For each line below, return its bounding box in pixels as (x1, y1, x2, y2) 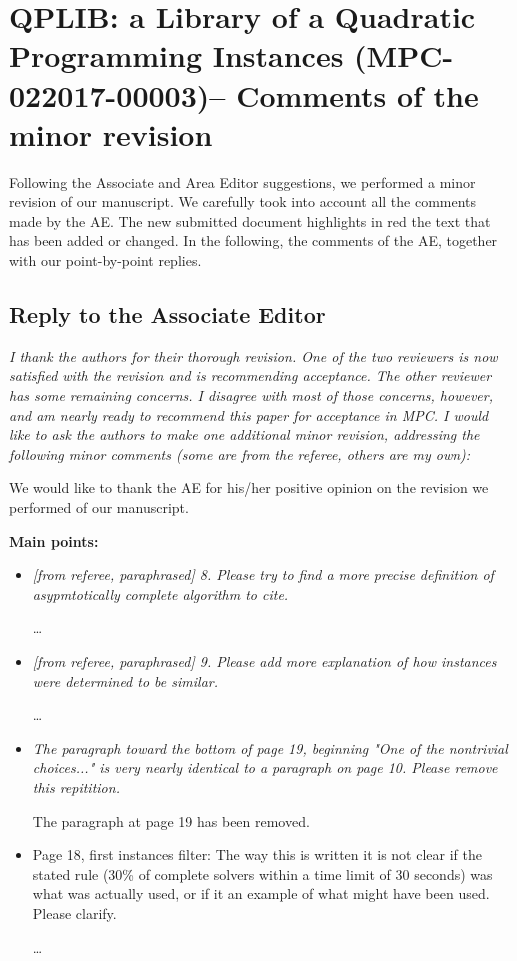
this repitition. (32, 776, 120, 797)
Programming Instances (9, 35, 344, 76)
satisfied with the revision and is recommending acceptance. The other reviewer (9, 365, 492, 386)
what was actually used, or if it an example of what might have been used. (32, 883, 490, 904)
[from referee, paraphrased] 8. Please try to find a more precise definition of (32, 564, 494, 585)
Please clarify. (32, 902, 117, 923)
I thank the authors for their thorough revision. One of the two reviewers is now (9, 345, 498, 366)
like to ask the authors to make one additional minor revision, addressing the (9, 424, 480, 445)
